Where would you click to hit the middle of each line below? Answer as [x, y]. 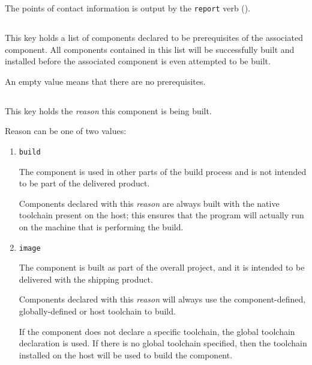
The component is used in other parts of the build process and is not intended [163, 171]
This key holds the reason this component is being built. [108, 110]
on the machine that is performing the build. [101, 227]
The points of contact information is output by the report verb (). [128, 8]
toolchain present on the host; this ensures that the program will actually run [161, 215]
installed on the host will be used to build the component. [126, 354]
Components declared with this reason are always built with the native [149, 203]
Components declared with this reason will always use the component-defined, [162, 299]
